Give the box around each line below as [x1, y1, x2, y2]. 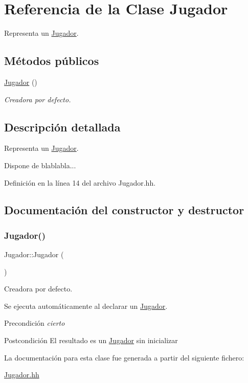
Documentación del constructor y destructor [4, 202, 244, 218]
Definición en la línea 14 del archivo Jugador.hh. [4, 177, 156, 188]
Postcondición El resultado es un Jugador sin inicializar [4, 335, 178, 346]
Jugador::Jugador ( [4, 249, 64, 260]
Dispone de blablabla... [4, 160, 76, 170]
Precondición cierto [4, 318, 65, 328]
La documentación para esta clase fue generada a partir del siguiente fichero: [4, 352, 244, 363]
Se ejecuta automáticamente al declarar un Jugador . [4, 300, 168, 311]
